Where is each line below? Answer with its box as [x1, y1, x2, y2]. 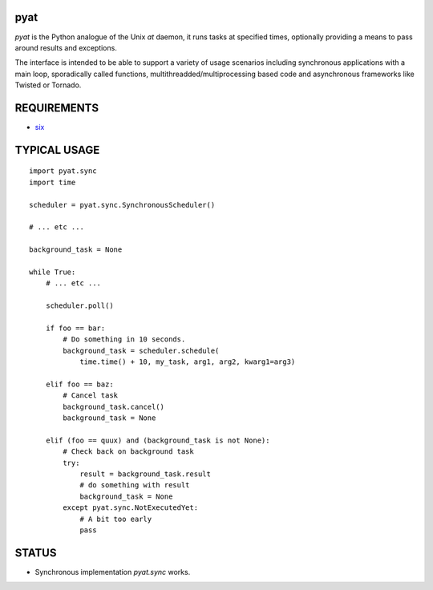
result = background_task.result [79, 469, 212, 479]
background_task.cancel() [63, 402, 164, 411]
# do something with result [79, 481, 190, 490]
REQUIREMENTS [14, 101, 99, 115]
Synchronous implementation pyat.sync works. [34, 567, 191, 576]
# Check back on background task [63, 447, 194, 456]
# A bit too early [79, 514, 152, 523]
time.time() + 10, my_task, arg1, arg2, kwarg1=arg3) [79, 358, 296, 366]
